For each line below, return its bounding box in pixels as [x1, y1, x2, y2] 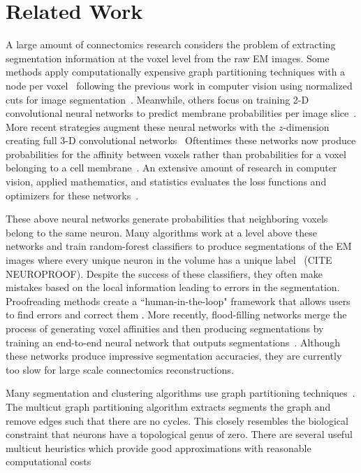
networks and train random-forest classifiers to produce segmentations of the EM [6, 239, 352, 253]
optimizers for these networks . [6, 188, 139, 202]
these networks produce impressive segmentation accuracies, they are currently [6, 348, 342, 363]
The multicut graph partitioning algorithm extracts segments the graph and [6, 399, 331, 414]
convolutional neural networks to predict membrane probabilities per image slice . [6, 106, 357, 120]
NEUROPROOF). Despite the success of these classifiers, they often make [6, 266, 323, 281]
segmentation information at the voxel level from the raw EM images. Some [6, 50, 330, 65]
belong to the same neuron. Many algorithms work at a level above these [6, 225, 317, 239]
